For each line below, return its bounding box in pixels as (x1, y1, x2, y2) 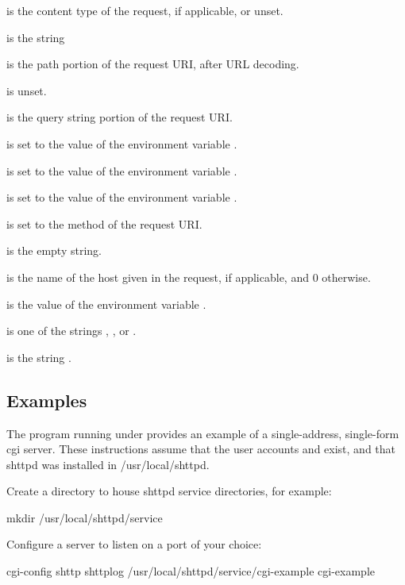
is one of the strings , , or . (6, 322, 137, 339)
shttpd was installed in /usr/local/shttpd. (6, 456, 210, 472)
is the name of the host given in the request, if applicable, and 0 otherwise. (6, 268, 371, 285)
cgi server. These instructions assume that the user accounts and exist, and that (6, 441, 396, 457)
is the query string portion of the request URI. (6, 109, 233, 125)
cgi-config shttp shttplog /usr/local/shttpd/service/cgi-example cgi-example (6, 563, 376, 579)
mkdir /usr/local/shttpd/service (6, 509, 163, 525)
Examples (6, 387, 87, 412)
